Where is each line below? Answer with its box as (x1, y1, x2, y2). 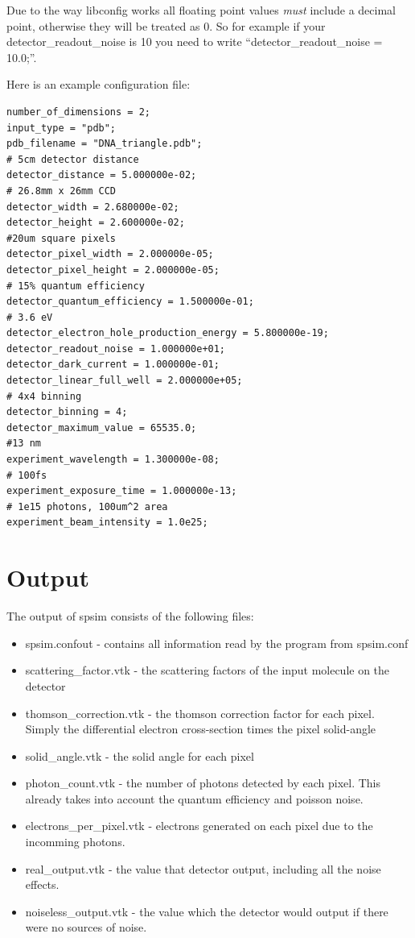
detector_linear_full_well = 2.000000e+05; (6, 375, 243, 387)
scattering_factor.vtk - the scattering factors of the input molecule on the (25, 662, 390, 679)
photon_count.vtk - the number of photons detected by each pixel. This (25, 774, 381, 791)
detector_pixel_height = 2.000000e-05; (6, 264, 220, 276)
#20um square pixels (6, 232, 117, 244)
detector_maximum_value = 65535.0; (6, 421, 197, 434)
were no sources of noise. (25, 919, 147, 936)
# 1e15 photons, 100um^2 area (6, 500, 168, 513)
